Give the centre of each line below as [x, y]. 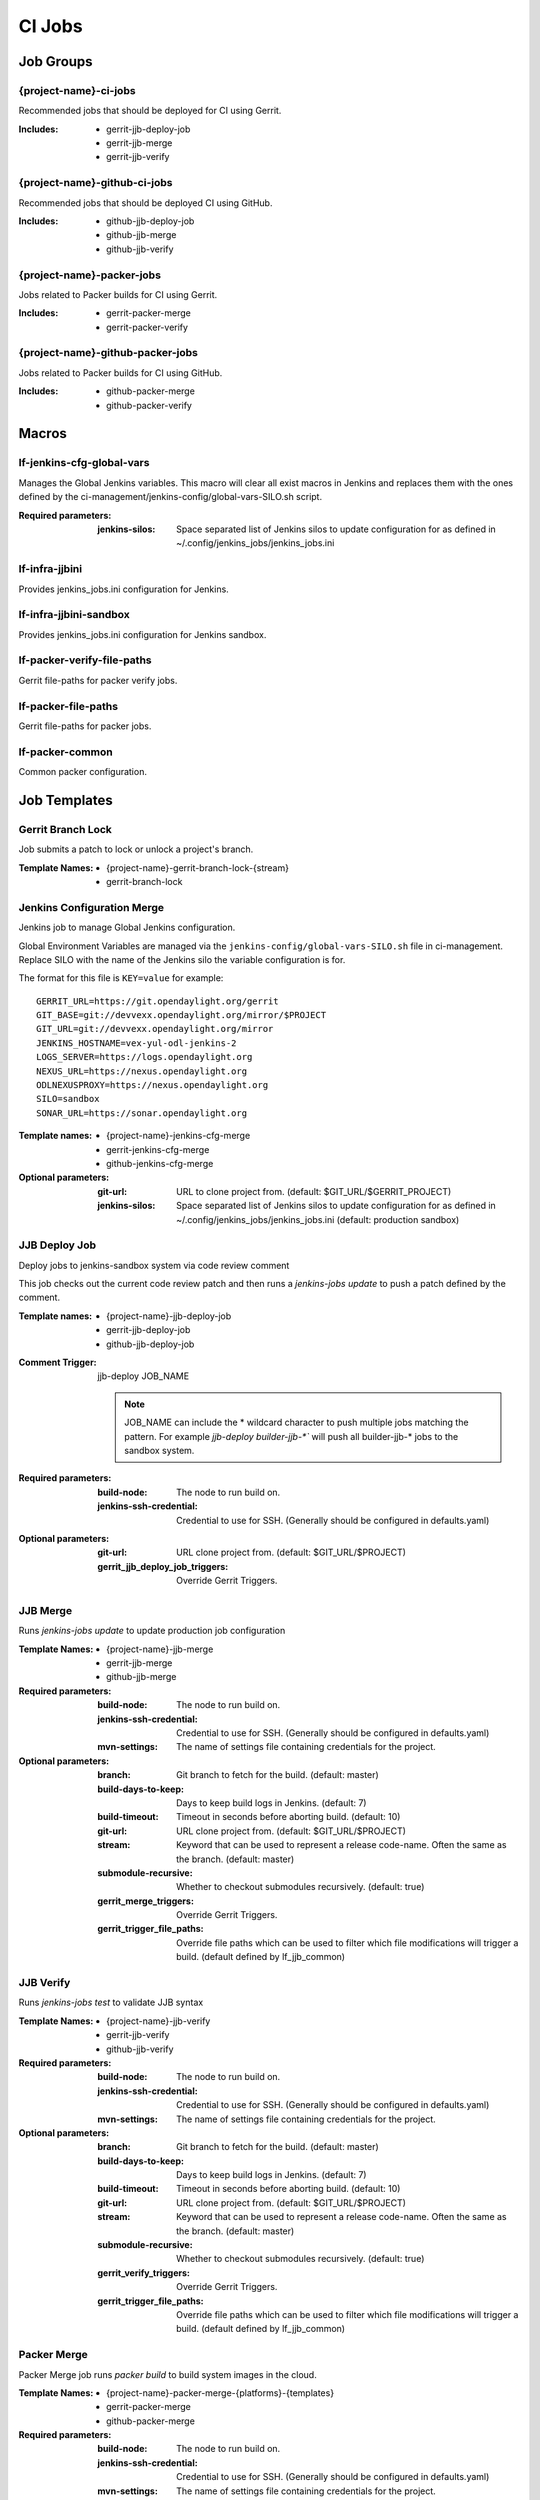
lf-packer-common [66, 752]
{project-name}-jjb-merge [160, 1649]
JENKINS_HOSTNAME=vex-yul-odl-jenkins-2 [136, 1043]
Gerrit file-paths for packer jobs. [85, 726]
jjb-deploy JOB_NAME [143, 1376]
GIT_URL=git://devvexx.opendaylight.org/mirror [155, 1029]
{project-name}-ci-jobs [77, 90]
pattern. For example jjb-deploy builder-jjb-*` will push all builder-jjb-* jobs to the [291, 1436]
